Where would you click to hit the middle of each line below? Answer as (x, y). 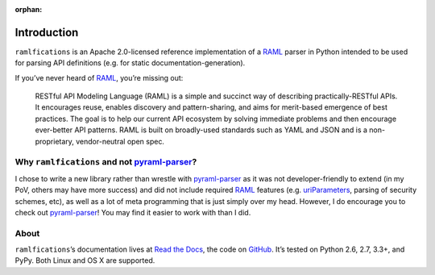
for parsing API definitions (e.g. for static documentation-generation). (130, 63)
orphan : (29, 9)
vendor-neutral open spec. (120, 141)
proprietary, (54, 141)
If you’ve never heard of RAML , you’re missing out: (99, 77)
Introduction (47, 32)
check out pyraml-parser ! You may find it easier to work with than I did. (133, 212)
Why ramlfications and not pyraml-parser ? (106, 162)
